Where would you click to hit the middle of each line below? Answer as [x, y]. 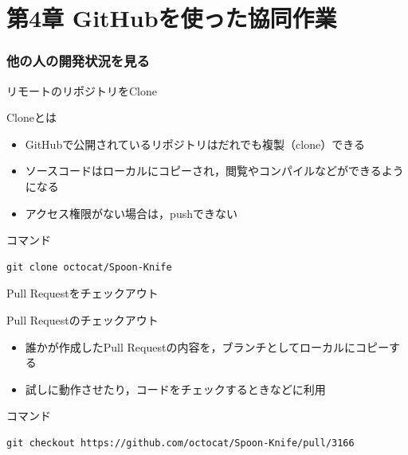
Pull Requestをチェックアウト [82, 293]
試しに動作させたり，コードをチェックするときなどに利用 [175, 389]
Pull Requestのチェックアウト [82, 319]
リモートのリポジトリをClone [82, 90]
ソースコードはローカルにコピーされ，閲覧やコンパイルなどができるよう [214, 171]
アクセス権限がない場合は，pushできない [131, 213]
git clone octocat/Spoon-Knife [89, 267]
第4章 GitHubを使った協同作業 [172, 18]
